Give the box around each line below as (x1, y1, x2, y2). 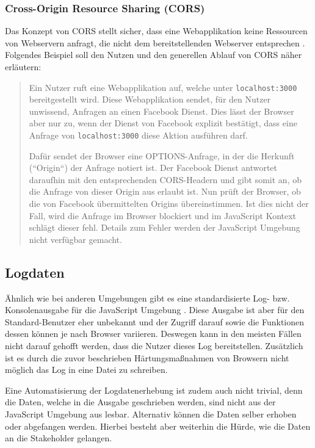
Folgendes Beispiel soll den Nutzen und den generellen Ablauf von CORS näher (5, 48, 302, 61)
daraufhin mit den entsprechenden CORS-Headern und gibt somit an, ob (29, 173, 302, 186)
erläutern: (5, 60, 42, 73)
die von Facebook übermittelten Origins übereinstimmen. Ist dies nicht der (29, 197, 309, 210)
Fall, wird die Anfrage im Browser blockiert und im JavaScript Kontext (29, 209, 297, 222)
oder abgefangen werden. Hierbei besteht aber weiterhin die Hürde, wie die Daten (5, 419, 311, 432)
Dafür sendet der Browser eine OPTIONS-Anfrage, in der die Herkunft (29, 149, 295, 162)
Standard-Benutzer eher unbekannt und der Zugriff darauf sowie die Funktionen (5, 315, 304, 328)
